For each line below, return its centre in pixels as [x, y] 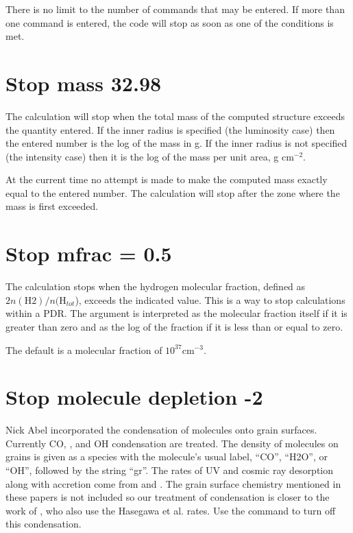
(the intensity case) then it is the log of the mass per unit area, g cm [150, 156]
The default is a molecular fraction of [84, 350]
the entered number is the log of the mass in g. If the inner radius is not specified [176, 143]
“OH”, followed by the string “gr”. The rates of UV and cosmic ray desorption [170, 470]
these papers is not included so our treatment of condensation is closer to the [168, 497]
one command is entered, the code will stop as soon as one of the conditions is [170, 22]
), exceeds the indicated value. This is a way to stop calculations [210, 299]
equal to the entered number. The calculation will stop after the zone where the [173, 192]
